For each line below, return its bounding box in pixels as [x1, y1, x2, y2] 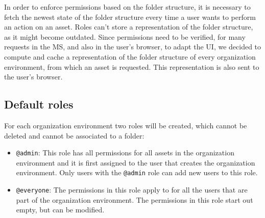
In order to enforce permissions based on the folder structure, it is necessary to [4, 2, 251, 12]
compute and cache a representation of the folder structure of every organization [4, 51, 256, 62]
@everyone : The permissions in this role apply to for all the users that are [16, 184, 248, 195]
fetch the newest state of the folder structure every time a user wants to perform [4, 11, 256, 22]
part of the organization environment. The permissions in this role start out [16, 194, 253, 205]
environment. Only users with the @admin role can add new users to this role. [16, 167, 258, 178]
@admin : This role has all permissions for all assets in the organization [16, 147, 234, 158]
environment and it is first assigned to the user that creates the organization [16, 157, 255, 168]
